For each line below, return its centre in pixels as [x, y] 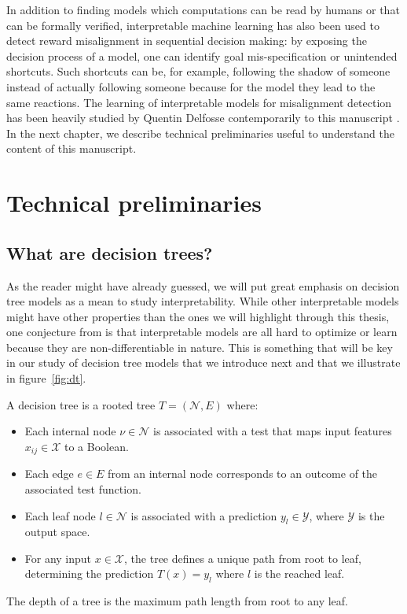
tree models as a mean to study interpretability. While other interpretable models [203, 301]
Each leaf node [60, 515]
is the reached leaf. [299, 573]
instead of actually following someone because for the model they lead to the [191, 86]
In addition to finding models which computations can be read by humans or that [203, 9]
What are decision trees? [110, 252]
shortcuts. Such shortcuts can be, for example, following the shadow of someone [198, 71]
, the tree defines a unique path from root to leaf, [243, 558]
